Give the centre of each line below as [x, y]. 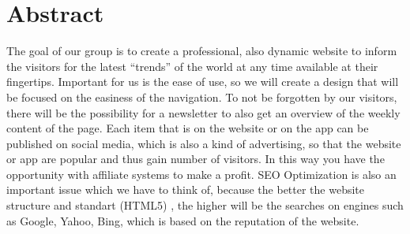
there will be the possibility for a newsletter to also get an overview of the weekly [203, 112]
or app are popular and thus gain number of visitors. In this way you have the [196, 159]
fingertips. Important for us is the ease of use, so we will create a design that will [203, 82]
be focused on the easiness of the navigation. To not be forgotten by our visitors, [202, 97]
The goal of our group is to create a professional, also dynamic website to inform [202, 51]
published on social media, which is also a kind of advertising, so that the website [204, 143]
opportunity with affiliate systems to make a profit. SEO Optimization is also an [201, 174]
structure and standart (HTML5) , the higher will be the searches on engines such [205, 205]
